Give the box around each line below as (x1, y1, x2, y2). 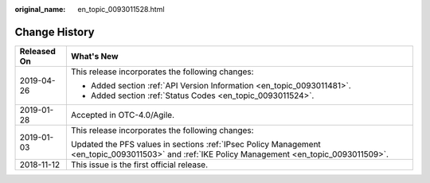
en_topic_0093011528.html (77, 5, 165, 14)
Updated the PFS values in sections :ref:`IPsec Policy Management (70, 138, 322, 150)
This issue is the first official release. (70, 159, 209, 170)
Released (19, 45, 56, 56)
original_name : (14, 5, 66, 14)
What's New (70, 50, 119, 61)
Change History (14, 25, 95, 39)
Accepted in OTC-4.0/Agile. (70, 109, 175, 120)
